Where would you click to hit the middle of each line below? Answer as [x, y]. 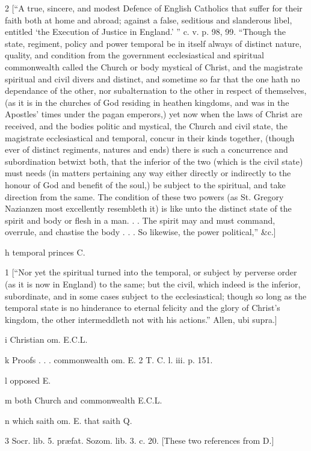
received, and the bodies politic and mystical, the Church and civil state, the [146, 125]
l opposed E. [28, 380]
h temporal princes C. [45, 252]
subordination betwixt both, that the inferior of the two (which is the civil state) [154, 161]
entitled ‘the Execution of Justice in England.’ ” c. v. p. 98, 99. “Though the [145, 32]
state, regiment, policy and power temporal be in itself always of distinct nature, [153, 43]
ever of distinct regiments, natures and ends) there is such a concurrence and [146, 149]
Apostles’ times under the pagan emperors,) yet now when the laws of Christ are [154, 114]
